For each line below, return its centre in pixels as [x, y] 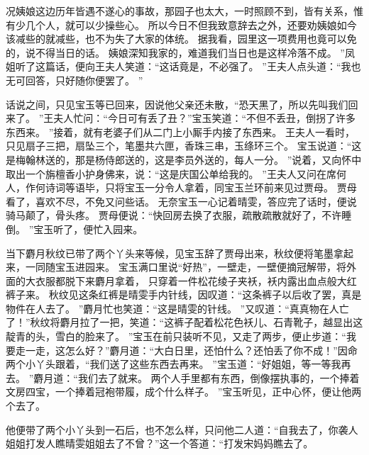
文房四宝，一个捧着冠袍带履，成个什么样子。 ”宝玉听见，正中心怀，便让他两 [184, 392]
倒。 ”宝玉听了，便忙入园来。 [75, 229]
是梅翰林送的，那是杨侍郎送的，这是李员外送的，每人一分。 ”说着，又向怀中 [184, 159]
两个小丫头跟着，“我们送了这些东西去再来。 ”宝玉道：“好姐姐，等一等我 [174, 364]
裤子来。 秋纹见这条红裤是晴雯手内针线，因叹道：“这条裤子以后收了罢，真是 [184, 294]
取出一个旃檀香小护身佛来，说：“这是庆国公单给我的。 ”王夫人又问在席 [171, 173]
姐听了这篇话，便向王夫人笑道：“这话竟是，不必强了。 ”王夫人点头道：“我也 [183, 66]
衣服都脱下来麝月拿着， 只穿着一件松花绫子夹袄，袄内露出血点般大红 [196, 280]
